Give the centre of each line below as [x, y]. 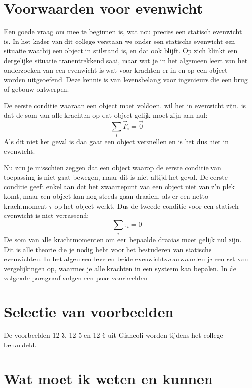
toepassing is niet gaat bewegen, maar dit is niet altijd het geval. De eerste [116, 177]
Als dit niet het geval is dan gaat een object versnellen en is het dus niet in [116, 141]
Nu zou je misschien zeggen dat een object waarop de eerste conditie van [113, 167]
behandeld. [20, 344]
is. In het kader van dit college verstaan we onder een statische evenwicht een [120, 41]
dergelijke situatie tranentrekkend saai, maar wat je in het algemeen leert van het [126, 60]
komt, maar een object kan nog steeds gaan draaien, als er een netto [106, 196]
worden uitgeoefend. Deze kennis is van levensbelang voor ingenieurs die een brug [126, 79]
